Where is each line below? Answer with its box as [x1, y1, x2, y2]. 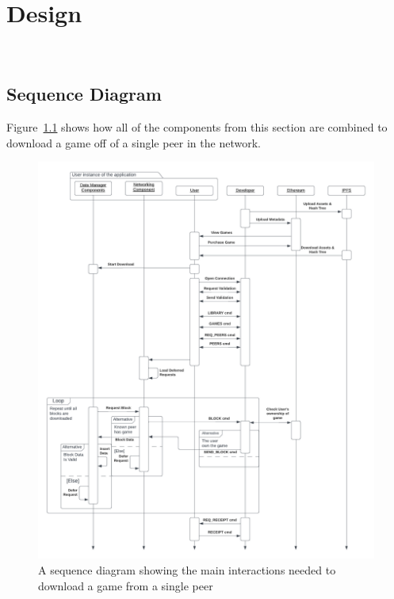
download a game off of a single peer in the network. [6, 134, 261, 151]
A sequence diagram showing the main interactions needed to [38, 562, 336, 578]
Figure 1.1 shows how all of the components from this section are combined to [6, 118, 388, 135]
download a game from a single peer [38, 577, 213, 593]
